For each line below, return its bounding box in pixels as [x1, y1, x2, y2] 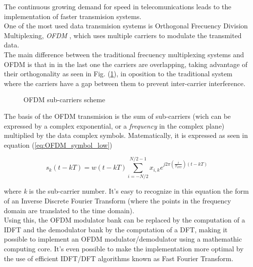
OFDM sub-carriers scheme [23, 94, 105, 105]
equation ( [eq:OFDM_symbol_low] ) [4, 139, 112, 150]
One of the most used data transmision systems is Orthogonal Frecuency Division [4, 21, 248, 31]
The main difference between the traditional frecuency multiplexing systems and [4, 49, 244, 59]
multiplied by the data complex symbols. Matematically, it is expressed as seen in [4, 130, 248, 140]
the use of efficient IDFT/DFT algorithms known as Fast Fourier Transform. [4, 253, 233, 263]
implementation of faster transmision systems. [4, 11, 142, 21]
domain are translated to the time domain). [4, 205, 134, 215]
